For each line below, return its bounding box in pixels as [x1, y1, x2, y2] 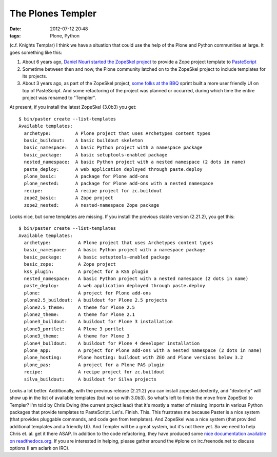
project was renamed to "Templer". [22, 95, 96, 101]
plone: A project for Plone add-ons [24, 290, 151, 296]
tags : [9, 32, 21, 38]
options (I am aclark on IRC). [9, 445, 70, 451]
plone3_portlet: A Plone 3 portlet [24, 326, 124, 332]
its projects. [22, 73, 47, 79]
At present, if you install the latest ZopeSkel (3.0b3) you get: [9, 104, 137, 110]
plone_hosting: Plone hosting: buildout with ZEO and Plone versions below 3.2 [24, 354, 243, 361]
